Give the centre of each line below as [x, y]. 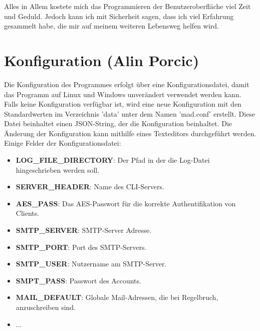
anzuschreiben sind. [46, 307]
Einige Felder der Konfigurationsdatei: [63, 143]
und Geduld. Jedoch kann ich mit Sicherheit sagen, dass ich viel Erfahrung [119, 16]
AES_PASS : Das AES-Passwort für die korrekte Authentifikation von [126, 203]
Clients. [28, 213]
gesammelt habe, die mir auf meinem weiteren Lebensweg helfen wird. [111, 26]
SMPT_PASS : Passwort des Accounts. [78, 280]
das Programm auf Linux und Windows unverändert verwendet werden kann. [123, 94]
